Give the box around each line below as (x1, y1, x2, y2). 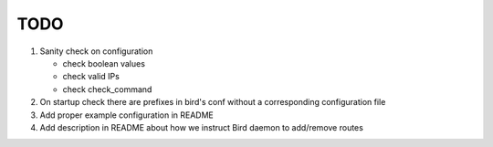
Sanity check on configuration (39, 46, 153, 57)
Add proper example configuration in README (39, 110, 215, 121)
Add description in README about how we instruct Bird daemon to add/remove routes (39, 121, 364, 132)
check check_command (62, 83, 152, 95)
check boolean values (62, 58, 146, 68)
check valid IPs (62, 71, 121, 82)
